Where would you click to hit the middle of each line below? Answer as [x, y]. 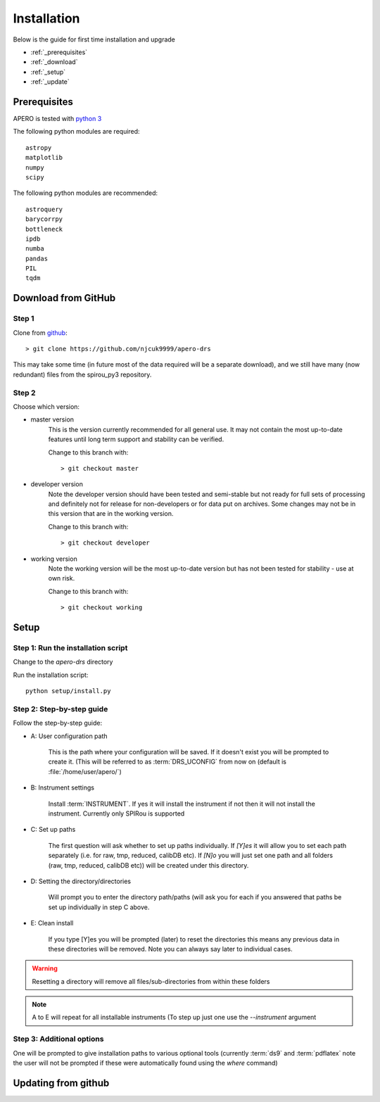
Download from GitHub [64, 298]
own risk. [62, 578]
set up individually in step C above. [99, 907]
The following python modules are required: [76, 132]
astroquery [44, 209]
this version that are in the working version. [111, 514]
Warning [45, 968]
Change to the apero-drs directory [63, 662]
